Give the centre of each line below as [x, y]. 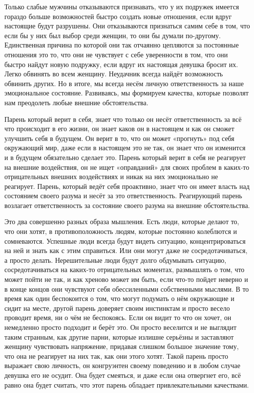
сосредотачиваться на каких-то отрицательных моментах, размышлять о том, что [125, 269]
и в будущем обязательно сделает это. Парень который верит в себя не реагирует [125, 157]
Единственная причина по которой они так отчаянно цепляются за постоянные [122, 45]
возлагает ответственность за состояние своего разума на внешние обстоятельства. [127, 205]
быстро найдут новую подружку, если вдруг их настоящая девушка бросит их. [121, 64]
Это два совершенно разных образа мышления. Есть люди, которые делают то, [122, 221]
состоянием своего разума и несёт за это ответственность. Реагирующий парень [123, 196]
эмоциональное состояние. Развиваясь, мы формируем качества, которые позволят [127, 93]
